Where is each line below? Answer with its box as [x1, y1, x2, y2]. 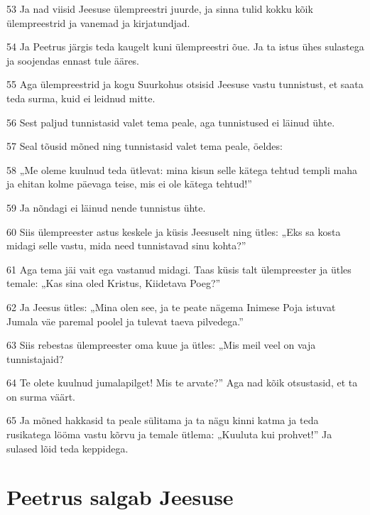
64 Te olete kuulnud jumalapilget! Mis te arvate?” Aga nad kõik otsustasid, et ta [6, 375, 358, 390]
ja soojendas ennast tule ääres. [6, 53, 140, 67]
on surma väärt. [6, 389, 75, 403]
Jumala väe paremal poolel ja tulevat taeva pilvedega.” [6, 313, 244, 328]
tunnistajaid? [6, 351, 64, 366]
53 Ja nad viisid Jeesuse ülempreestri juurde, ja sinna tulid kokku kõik [6, 1, 313, 16]
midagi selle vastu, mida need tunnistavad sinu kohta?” [6, 238, 246, 253]
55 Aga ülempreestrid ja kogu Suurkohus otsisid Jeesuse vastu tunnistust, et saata [6, 77, 364, 92]
